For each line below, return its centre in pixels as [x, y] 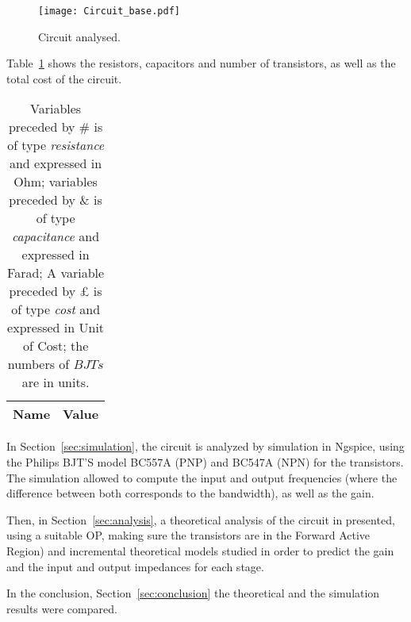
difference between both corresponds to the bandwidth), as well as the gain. [190, 493]
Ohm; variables [56, 182]
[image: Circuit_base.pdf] [109, 11]
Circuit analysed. [79, 36]
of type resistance [56, 145]
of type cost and [56, 309]
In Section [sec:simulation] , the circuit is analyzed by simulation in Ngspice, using [205, 446]
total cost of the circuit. [64, 78]
